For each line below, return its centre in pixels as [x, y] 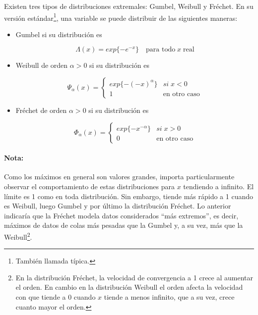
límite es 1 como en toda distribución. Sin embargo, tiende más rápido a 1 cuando [129, 196]
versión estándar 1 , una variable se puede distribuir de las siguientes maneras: [121, 17]
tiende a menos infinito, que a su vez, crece [169, 297]
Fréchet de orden [41, 110]
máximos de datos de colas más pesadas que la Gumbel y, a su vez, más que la [124, 225]
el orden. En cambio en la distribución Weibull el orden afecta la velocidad [129, 287]
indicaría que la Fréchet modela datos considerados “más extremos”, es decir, [121, 215]
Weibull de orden [42, 65]
